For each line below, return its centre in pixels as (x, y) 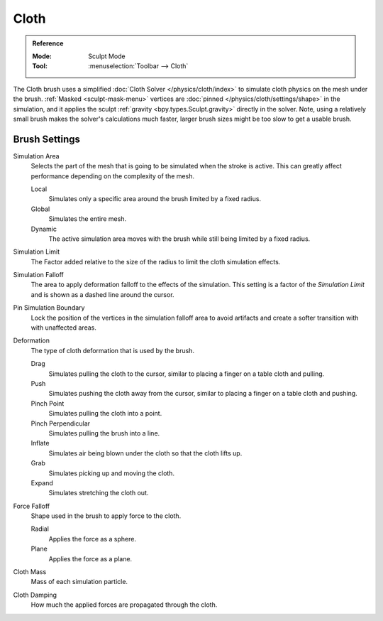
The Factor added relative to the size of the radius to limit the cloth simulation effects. (156, 261)
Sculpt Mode (107, 56)
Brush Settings (47, 139)
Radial (40, 529)
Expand (42, 482)
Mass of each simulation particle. (79, 582)
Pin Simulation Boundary (49, 308)
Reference (48, 43)
